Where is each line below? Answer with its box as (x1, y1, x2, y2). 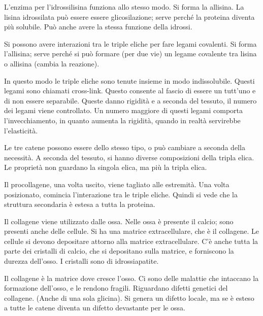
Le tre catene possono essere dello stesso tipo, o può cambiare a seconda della (4, 142, 245, 153)
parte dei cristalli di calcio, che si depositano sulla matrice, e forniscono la (4, 245, 234, 256)
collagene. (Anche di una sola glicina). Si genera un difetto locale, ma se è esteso (4, 292, 254, 303)
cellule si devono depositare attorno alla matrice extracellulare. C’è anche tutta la (4, 235, 258, 246)
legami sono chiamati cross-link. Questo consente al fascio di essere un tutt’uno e (4, 85, 256, 96)
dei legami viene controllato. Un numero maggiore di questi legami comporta (4, 105, 243, 116)
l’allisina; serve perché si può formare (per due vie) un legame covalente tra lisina (4, 48, 257, 59)
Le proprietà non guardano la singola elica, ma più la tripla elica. (4, 162, 207, 172)
